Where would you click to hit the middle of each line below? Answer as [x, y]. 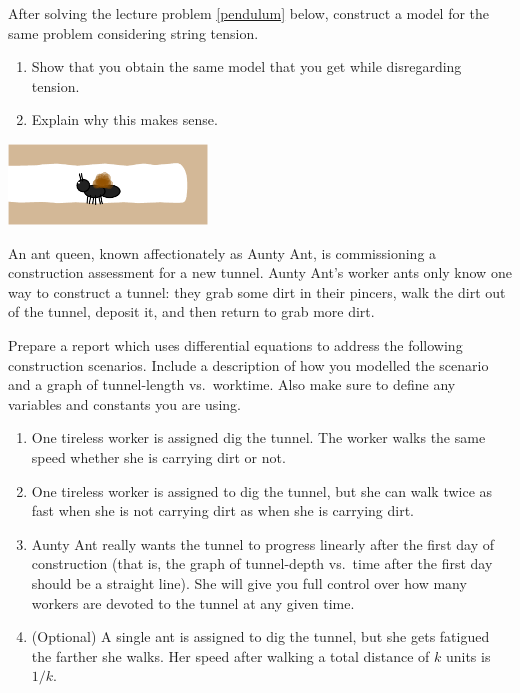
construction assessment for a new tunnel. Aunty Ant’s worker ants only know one [260, 272]
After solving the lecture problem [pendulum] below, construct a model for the [249, 13]
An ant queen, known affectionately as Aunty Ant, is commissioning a [222, 252]
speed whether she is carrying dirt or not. [158, 457]
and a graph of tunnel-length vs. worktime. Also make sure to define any [232, 384]
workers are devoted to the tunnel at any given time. [193, 602]
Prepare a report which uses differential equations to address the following [235, 345]
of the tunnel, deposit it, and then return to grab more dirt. [191, 311]
